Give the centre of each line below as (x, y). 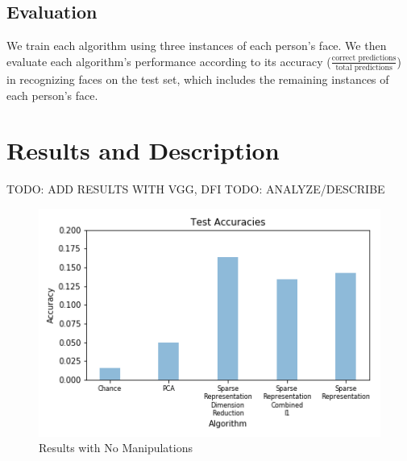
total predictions (364, 68)
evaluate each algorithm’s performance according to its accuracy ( (169, 61)
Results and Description (143, 150)
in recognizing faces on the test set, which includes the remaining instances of (198, 79)
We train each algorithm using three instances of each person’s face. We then (197, 46)
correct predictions (364, 58)
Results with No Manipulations (116, 448)
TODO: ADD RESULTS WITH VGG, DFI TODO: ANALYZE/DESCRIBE (196, 189)
